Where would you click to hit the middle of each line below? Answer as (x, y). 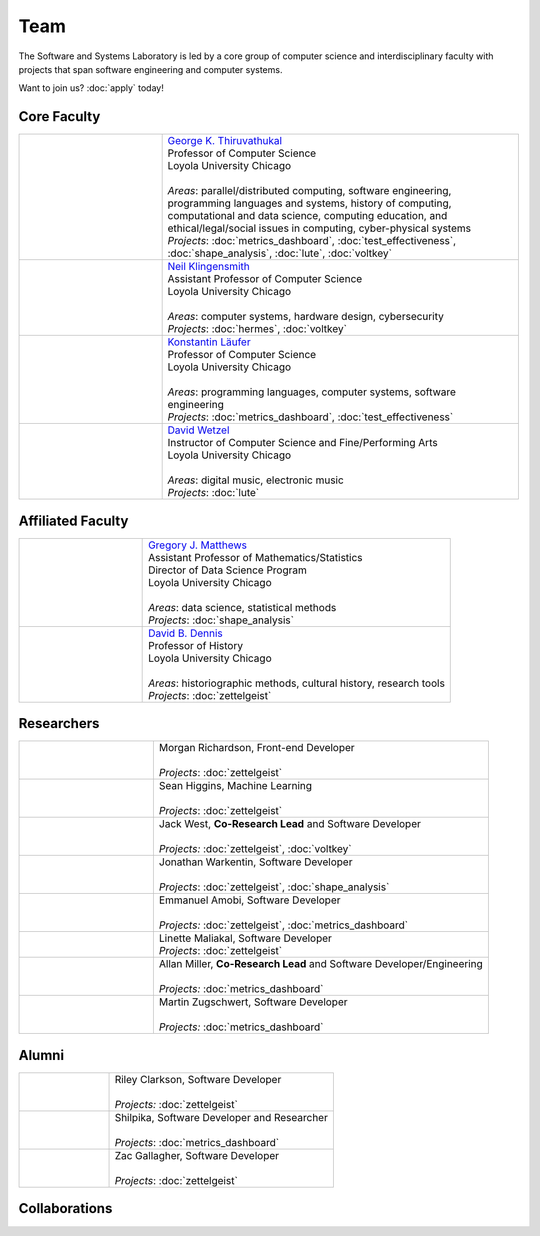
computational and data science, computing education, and (307, 216)
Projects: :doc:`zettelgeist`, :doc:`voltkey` (255, 849)
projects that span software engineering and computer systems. (150, 69)
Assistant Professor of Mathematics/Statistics (256, 557)
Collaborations (65, 1208)
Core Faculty (59, 116)
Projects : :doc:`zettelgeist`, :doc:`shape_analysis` (274, 887)
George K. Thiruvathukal (225, 141)
